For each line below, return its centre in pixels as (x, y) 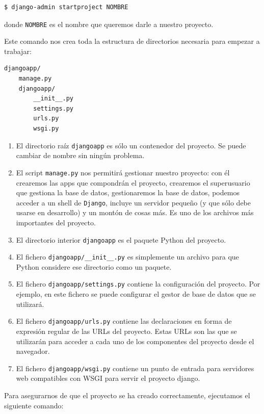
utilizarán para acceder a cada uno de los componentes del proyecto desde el (135, 341)
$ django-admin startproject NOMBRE (66, 7)
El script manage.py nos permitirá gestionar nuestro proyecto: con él (123, 172)
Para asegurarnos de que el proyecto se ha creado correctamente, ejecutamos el (127, 395)
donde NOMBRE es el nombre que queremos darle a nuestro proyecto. (109, 24)
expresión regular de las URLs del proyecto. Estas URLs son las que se (126, 331)
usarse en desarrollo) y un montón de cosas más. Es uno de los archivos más (135, 212)
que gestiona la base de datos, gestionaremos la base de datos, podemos (128, 192)
